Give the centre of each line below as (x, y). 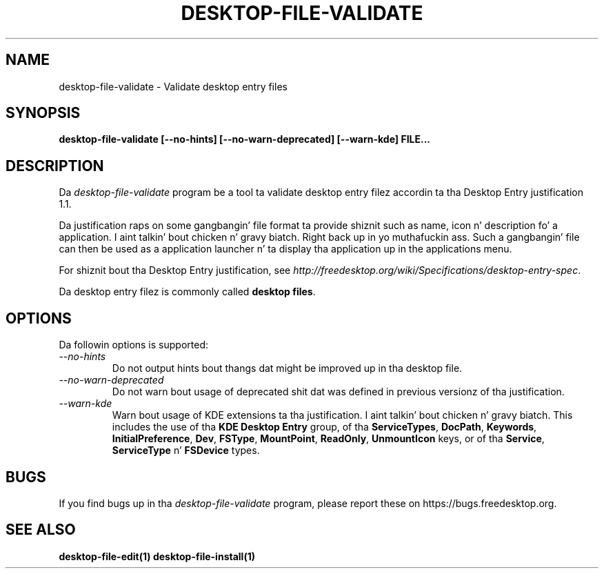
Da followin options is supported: (133, 345)
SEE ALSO (41, 530)
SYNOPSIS (43, 113)
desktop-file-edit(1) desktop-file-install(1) (157, 556)
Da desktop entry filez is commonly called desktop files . (187, 292)
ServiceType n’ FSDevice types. (186, 451)
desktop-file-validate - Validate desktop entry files (173, 86)
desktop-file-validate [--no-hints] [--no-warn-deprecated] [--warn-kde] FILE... (245, 139)
